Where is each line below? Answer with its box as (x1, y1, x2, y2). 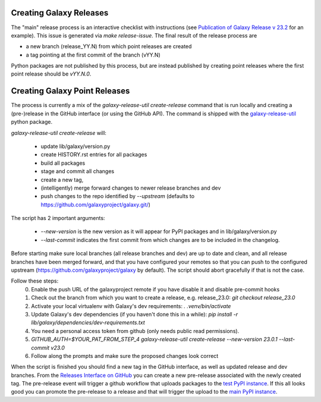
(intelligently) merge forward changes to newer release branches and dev (40, 184, 221, 191)
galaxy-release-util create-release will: (11, 129, 107, 136)
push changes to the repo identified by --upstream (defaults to (40, 193, 195, 200)
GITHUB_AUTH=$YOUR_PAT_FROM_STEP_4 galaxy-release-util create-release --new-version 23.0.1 (31, 336, 278, 343)
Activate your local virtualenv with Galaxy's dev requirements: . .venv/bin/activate (31, 302, 231, 309)
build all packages (40, 159, 86, 167)
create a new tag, (40, 176, 84, 183)
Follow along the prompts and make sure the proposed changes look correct (31, 352, 219, 359)
